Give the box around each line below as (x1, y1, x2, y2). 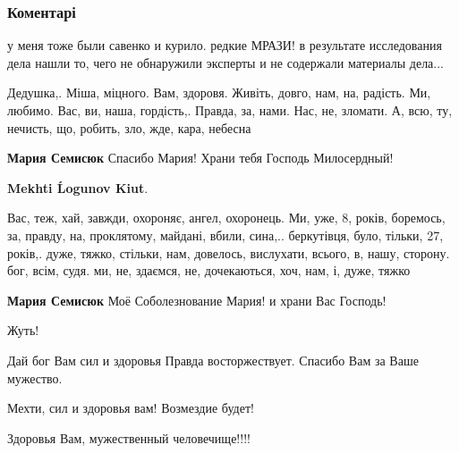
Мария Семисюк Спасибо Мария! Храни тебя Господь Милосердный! (7, 148, 394, 167)
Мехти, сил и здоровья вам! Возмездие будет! (7, 398, 254, 417)
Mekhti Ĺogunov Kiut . (7, 178, 149, 197)
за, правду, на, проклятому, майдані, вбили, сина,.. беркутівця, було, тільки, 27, (7, 225, 444, 244)
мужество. (7, 368, 63, 387)
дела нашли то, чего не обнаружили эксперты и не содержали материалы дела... (7, 53, 445, 71)
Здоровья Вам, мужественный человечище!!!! (7, 428, 251, 447)
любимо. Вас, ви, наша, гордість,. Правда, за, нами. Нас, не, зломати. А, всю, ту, (7, 101, 453, 119)
